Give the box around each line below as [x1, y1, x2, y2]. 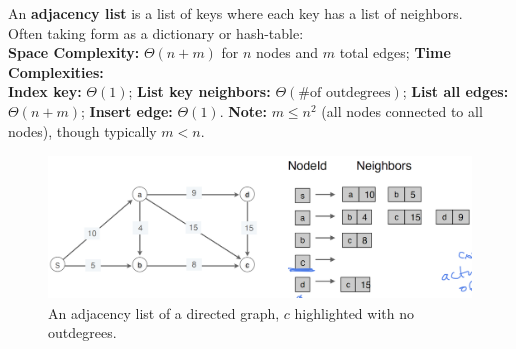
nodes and [256, 42, 319, 63]
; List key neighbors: [128, 81, 271, 102]
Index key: [8, 81, 82, 102]
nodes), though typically [8, 120, 157, 141]
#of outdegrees [298, 86, 391, 101]
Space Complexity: [8, 42, 140, 63]
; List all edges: [402, 81, 509, 102]
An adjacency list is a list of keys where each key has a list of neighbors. [8, 3, 463, 23]
